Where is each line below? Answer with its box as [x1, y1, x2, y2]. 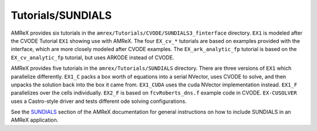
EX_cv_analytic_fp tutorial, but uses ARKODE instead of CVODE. [11, 53, 174, 61]
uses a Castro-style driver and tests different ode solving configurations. [11, 98, 187, 105]
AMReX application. [11, 116, 59, 123]
